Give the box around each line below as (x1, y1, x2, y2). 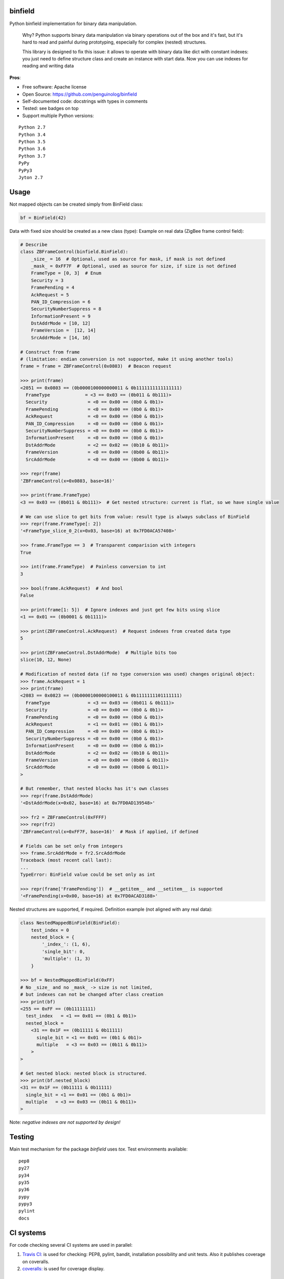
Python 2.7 (18, 124, 46, 130)
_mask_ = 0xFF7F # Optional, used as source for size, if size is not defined (31, 263, 236, 269)
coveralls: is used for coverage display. (22, 1265, 105, 1271)
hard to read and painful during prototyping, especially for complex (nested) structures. (22, 39, 207, 46)
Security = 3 (31, 277, 64, 283)
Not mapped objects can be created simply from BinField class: (9, 201, 143, 207)
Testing (9, 1133, 34, 1141)
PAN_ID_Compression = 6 (31, 299, 91, 304)
